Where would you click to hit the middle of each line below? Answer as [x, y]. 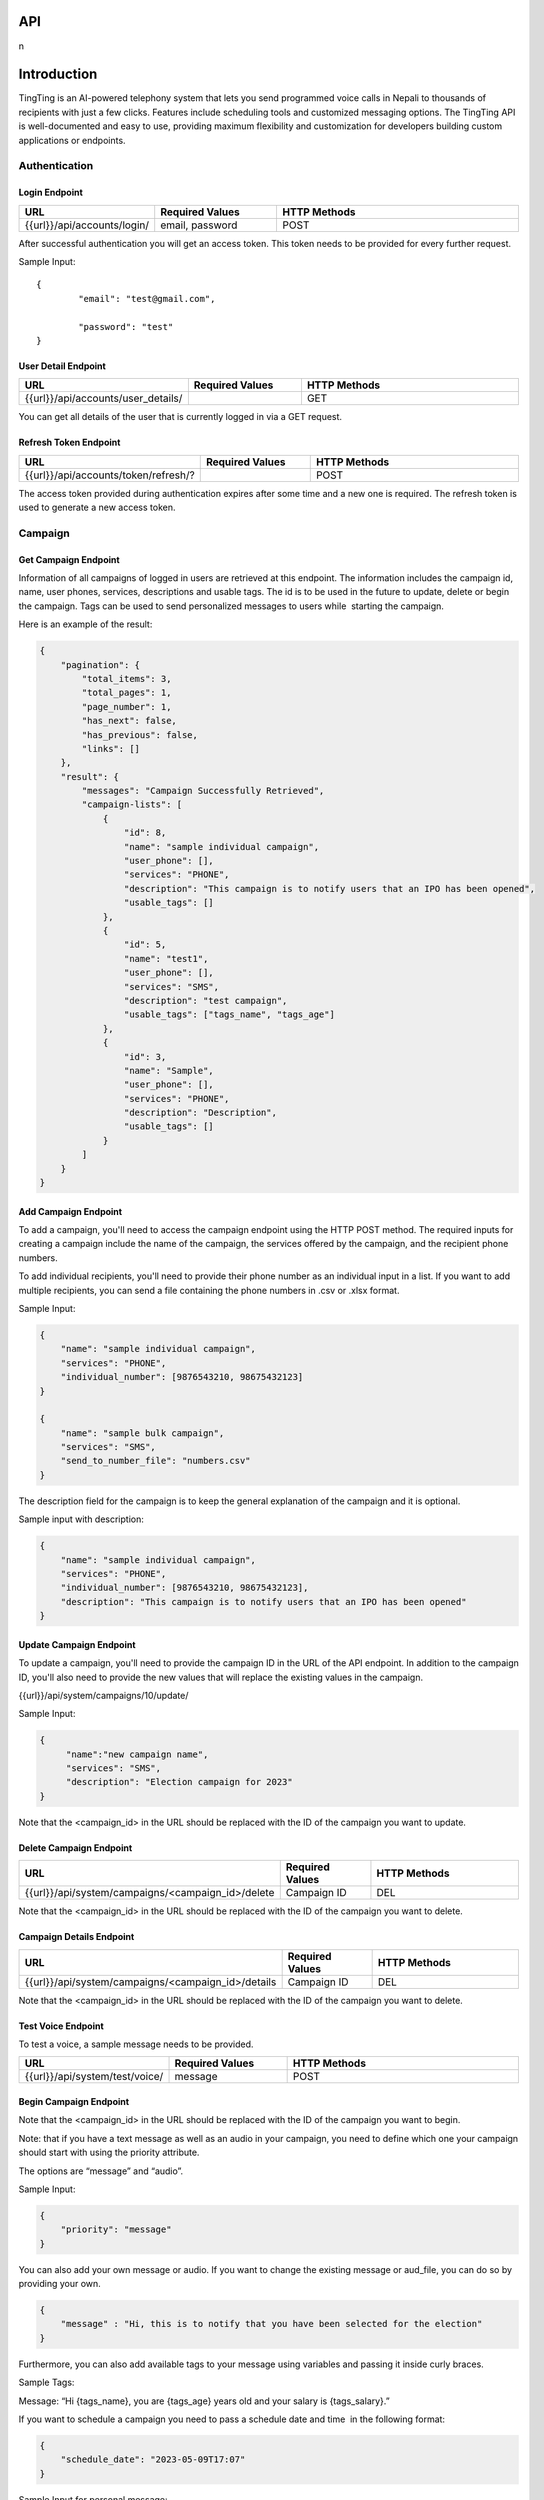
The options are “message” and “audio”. [101, 2171]
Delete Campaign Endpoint [75, 1847]
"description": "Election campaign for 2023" [179, 1782]
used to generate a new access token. [97, 507]
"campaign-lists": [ [132, 804]
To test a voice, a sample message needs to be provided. [136, 2044]
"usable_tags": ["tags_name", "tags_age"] [229, 1014]
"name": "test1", [166, 958]
